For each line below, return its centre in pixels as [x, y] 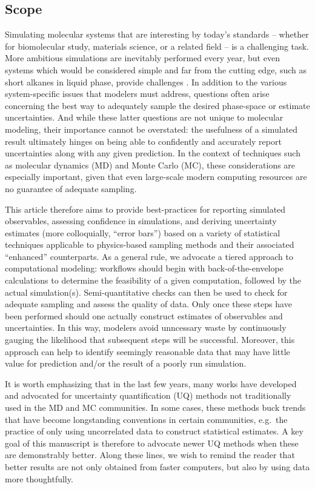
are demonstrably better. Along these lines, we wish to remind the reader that [150, 455]
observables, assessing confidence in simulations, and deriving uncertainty [141, 221]
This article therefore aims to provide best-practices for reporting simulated [145, 209]
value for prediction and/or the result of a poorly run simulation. [126, 363]
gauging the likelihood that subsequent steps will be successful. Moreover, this [150, 340]
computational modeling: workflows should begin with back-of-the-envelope [144, 268]
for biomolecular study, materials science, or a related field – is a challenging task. [157, 46]
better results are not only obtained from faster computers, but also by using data [157, 466]
